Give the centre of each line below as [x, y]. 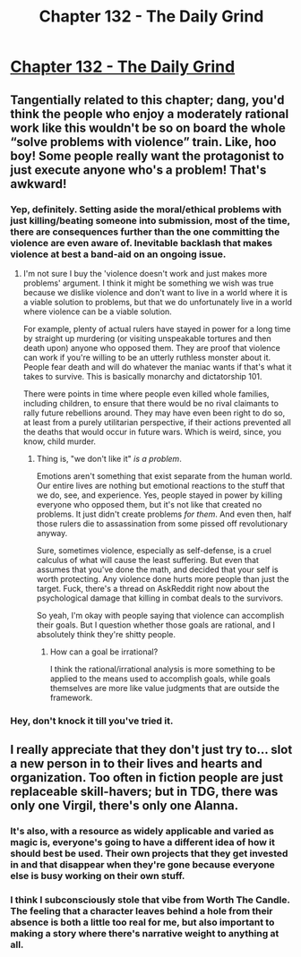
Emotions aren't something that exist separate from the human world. [164, 475]
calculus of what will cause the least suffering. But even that [147, 560]
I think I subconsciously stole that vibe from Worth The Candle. [150, 900]
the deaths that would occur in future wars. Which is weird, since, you [152, 432]
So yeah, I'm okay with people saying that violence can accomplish [160, 615]
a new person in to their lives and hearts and [136, 764]
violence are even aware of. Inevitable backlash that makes [141, 243]
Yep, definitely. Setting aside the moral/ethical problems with [146, 209]
